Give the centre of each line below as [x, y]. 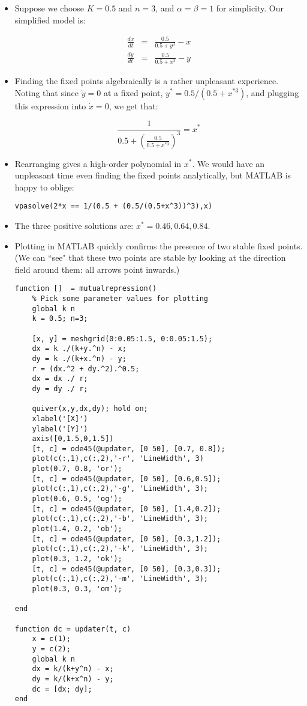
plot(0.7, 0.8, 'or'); [77, 469]
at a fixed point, [133, 92]
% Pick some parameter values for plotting [120, 298]
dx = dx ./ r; [60, 379]
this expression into [50, 105]
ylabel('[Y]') [60, 429]
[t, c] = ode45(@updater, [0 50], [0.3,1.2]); [127, 539]
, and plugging [273, 92]
